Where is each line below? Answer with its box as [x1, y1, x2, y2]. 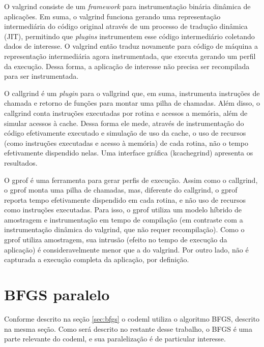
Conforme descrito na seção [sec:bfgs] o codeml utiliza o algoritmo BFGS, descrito [4, 313, 259, 324]
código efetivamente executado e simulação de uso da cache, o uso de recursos [4, 128, 246, 138]
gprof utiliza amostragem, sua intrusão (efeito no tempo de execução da [4, 234, 227, 245]
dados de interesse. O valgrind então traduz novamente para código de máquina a [4, 41, 258, 51]
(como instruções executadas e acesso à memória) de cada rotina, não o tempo [4, 137, 248, 148]
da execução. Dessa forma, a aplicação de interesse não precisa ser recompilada [4, 60, 250, 71]
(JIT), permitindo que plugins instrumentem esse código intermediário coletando [4, 30, 255, 41]
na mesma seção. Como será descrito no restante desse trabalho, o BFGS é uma [4, 323, 252, 334]
